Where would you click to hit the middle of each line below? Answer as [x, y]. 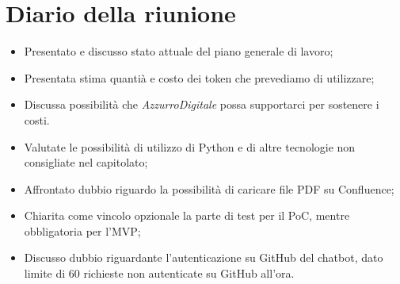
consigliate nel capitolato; [86, 162]
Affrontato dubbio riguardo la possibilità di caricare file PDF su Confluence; [209, 188]
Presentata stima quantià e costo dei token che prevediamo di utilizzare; [199, 77]
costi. [37, 119]
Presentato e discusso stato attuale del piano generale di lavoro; [179, 51]
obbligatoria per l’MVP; [82, 230]
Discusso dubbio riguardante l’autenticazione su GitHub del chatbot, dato [204, 257]
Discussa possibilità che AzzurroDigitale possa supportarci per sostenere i [202, 104]
